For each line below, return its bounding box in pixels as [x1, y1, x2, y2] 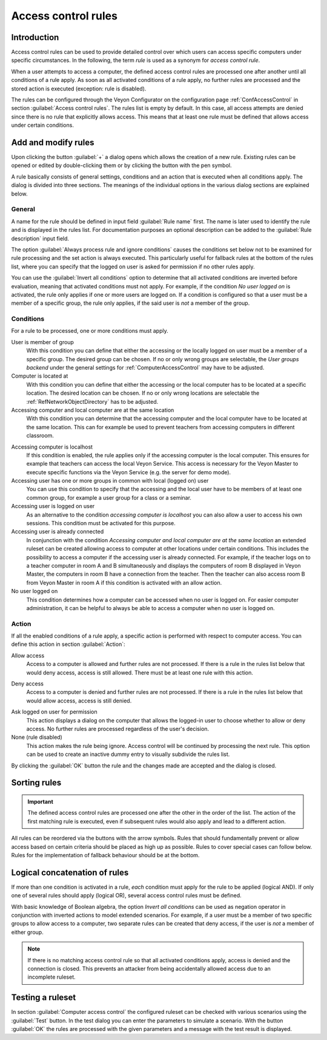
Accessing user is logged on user [11, 503, 95, 510]
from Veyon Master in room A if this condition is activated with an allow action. [26, 579, 222, 586]
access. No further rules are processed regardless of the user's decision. [26, 726, 210, 732]
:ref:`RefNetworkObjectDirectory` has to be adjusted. [26, 398, 159, 405]
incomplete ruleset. [27, 973, 76, 981]
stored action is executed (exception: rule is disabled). [11, 85, 147, 92]
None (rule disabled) [11, 733, 63, 741]
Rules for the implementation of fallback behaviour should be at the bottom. [11, 851, 200, 858]
